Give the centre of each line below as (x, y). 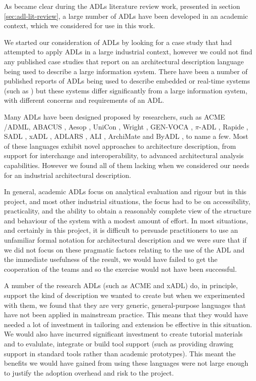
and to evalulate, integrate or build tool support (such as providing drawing (119, 343)
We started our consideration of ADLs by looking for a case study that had (118, 42)
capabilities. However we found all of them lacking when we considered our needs (127, 165)
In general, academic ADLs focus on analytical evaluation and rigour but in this (125, 191)
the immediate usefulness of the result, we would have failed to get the (111, 259)
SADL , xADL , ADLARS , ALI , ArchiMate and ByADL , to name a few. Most (126, 136)
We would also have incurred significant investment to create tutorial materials (124, 334)
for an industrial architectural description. (68, 175)
